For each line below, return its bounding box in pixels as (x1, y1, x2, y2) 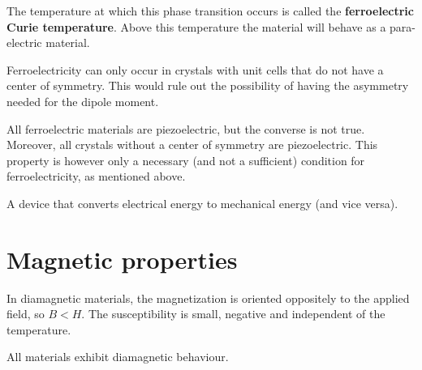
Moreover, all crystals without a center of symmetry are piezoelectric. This (6, 136, 378, 153)
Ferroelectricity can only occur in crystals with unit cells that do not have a (6, 61, 384, 78)
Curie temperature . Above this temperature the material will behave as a (6, 18, 386, 35)
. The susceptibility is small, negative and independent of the (81, 305, 385, 322)
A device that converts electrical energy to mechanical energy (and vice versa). (6, 194, 398, 211)
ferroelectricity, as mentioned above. (6, 168, 186, 185)
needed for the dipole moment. (6, 92, 159, 109)
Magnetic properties (6, 242, 238, 275)
